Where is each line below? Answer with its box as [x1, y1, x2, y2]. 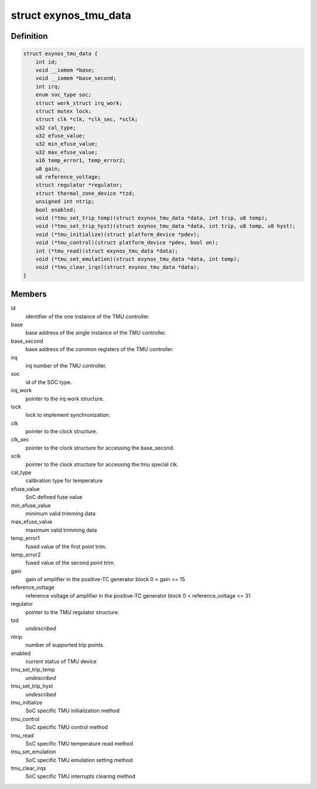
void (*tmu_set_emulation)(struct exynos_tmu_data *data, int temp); [35, 255, 240, 262]
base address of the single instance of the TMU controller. [25, 329, 167, 336]
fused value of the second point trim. [25, 559, 115, 567]
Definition [11, 31, 48, 41]
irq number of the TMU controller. [25, 362, 107, 369]
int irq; [35, 83, 61, 90]
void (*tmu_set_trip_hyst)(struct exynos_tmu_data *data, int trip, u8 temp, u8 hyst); [35, 223, 296, 230]
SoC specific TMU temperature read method [25, 740, 133, 747]
